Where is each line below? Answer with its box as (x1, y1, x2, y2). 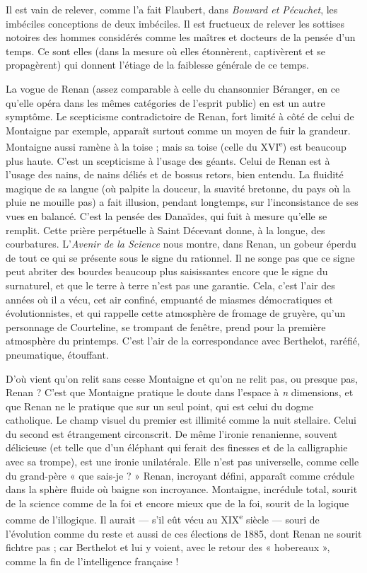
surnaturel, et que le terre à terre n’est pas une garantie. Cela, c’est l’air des (6, 277, 335, 292)
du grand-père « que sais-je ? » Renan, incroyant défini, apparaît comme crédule (6, 468, 354, 482)
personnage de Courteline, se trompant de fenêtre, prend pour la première (6, 319, 326, 334)
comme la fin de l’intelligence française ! (6, 553, 179, 568)
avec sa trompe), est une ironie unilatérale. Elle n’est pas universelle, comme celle (6, 454, 359, 469)
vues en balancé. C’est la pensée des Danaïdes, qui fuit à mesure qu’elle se (6, 208, 327, 223)
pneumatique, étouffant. (6, 347, 109, 361)
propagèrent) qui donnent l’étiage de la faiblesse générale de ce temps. (6, 57, 309, 72)
